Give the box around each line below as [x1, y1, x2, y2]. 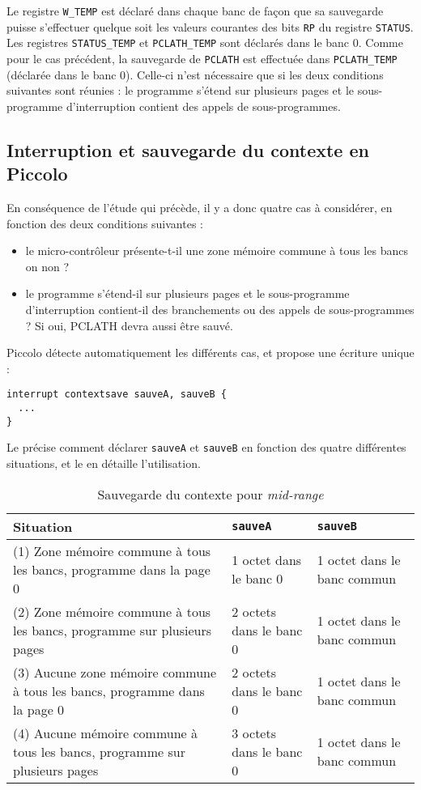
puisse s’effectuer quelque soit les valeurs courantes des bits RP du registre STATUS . [6, 18, 414, 35]
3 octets [232, 723, 276, 742]
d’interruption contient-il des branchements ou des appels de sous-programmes [25, 300, 415, 317]
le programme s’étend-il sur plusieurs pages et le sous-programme [25, 285, 350, 302]
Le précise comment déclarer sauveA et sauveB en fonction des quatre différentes [6, 439, 406, 456]
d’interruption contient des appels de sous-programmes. [66, 97, 341, 114]
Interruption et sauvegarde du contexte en [6, 137, 369, 162]
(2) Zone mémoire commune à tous [13, 601, 211, 621]
